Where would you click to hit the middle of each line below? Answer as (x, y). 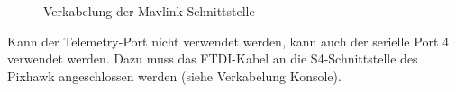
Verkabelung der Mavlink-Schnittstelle (149, 11)
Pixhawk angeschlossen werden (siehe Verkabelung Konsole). (174, 75)
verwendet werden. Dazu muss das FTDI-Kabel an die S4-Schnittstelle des (213, 59)
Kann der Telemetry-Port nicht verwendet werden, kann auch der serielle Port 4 (228, 41)
